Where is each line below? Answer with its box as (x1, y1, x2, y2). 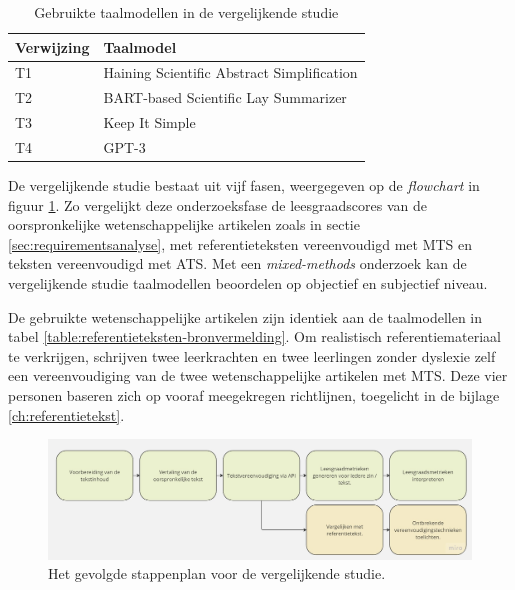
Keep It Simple (103, 112, 196, 133)
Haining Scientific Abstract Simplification (103, 62, 358, 83)
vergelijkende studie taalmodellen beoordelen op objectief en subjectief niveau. (8, 273, 488, 294)
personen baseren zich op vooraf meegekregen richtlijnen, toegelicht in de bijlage (8, 385, 500, 405)
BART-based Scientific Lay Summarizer (103, 87, 347, 108)
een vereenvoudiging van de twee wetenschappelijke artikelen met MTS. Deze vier (8, 365, 508, 386)
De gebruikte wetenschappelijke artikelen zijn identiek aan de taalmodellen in (8, 306, 483, 327)
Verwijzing (15, 36, 90, 57)
